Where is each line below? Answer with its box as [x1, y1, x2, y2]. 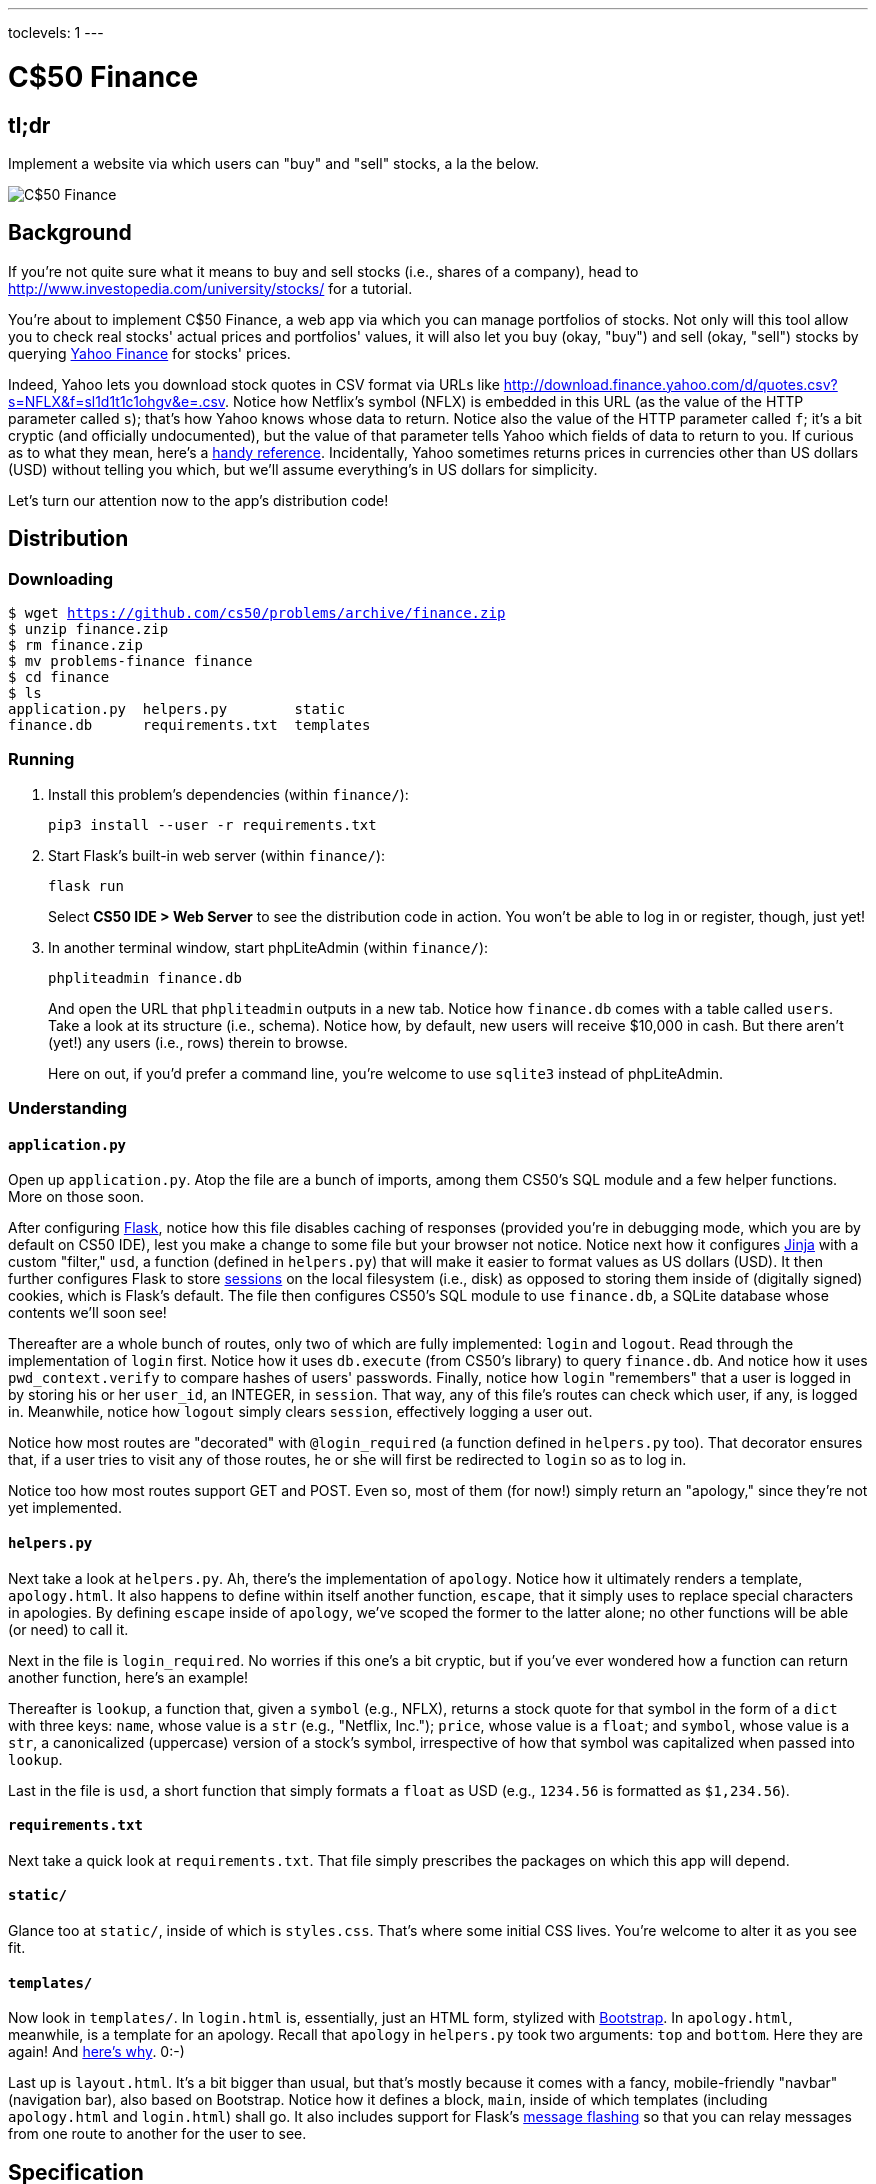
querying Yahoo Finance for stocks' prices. [8, 344, 291, 362]
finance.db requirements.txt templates [8, 716, 371, 733]
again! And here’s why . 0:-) [8, 2043, 185, 2061]
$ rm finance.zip [8, 636, 143, 653]
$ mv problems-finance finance [8, 652, 253, 669]
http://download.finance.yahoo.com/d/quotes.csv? [503, 375, 838, 393]
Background [8, 220, 132, 246]
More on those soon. [8, 1188, 145, 1206]
